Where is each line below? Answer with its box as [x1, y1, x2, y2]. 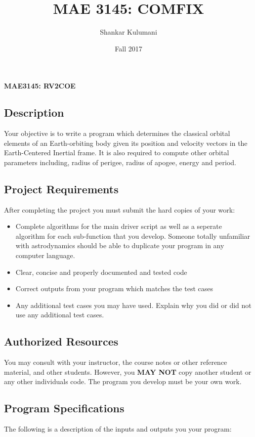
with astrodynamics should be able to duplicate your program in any [15, 240, 224, 251]
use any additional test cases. [15, 309, 104, 320]
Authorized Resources [4, 334, 119, 349]
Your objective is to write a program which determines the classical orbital [4, 128, 230, 138]
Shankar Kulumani [100, 27, 157, 37]
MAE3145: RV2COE [4, 81, 76, 91]
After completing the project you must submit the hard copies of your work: [4, 204, 235, 215]
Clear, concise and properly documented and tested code [15, 266, 187, 277]
